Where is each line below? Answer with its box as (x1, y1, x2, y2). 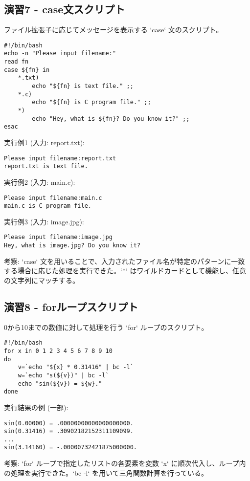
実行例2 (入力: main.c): (4, 176, 75, 187)
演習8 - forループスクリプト (4, 299, 138, 314)
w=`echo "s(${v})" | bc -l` (18, 372, 109, 379)
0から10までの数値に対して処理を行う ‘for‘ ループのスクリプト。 (4, 322, 208, 332)
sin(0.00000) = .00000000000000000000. (4, 419, 134, 427)
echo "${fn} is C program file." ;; (32, 99, 151, 106)
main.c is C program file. (4, 202, 91, 210)
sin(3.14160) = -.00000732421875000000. (4, 444, 137, 451)
